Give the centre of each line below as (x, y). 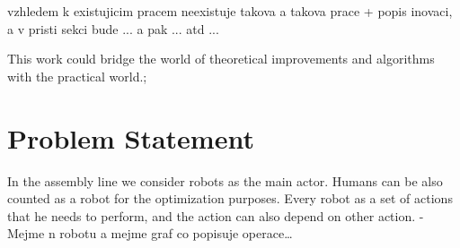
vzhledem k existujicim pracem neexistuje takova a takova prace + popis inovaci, (230, 11)
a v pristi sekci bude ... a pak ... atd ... (113, 28)
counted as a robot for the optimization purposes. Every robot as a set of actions (230, 198)
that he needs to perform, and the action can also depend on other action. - (216, 215)
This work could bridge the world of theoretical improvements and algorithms (221, 59)
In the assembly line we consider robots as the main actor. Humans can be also (225, 180)
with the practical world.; (77, 76)
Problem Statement (131, 137)
